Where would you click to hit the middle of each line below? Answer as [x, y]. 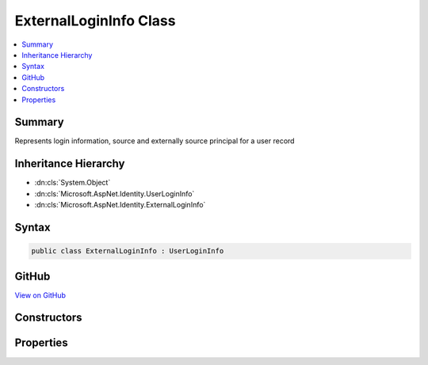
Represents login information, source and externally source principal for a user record [155, 141]
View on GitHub [40, 295]
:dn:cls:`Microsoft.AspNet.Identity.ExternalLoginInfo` [120, 205]
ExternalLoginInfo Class [95, 21]
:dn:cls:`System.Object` [73, 183]
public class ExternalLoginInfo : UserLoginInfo [128, 251]
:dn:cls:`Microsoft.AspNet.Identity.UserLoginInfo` [115, 193]
